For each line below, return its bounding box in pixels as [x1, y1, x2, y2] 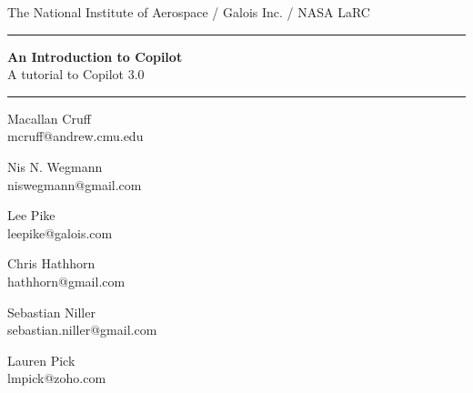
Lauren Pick [7, 350, 75, 369]
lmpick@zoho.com [7, 368, 106, 388]
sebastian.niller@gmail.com [7, 320, 157, 339]
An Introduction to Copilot [7, 46, 183, 65]
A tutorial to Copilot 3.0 [7, 65, 145, 84]
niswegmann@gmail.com [7, 175, 142, 194]
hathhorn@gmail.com [7, 271, 126, 290]
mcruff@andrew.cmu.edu [7, 126, 144, 146]
